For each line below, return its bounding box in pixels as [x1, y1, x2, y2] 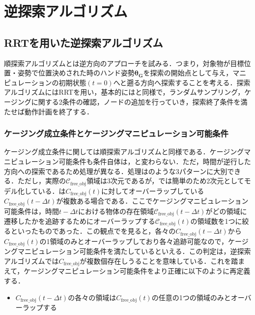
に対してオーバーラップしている [101, 185, 204, 196]
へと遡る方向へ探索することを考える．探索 [113, 77, 251, 87]
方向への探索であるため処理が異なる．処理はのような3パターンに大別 [4, 166, 227, 176]
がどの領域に [205, 206, 247, 216]
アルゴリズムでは [4, 255, 59, 266]
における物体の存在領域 [78, 206, 154, 216]
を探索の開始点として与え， [143, 68, 233, 78]
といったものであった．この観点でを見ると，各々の [10, 226, 176, 236]
